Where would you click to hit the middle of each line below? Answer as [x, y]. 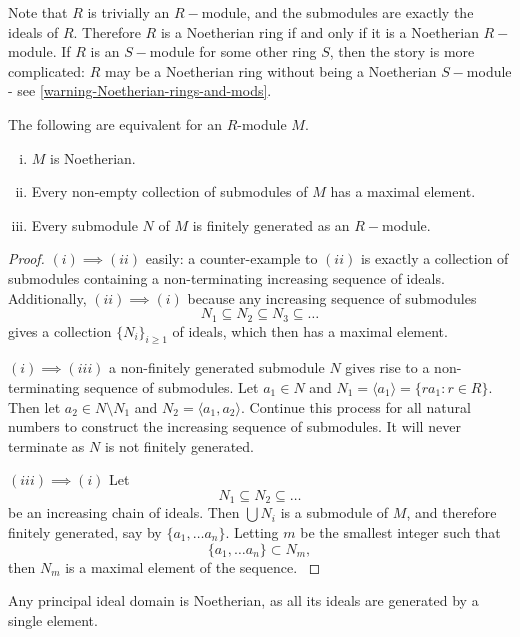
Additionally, [47, 297]
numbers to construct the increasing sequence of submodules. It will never [234, 426]
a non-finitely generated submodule [217, 367]
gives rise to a [387, 367]
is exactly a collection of [434, 258]
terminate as [46, 445]
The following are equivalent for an [115, 123]
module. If [39, 51]
